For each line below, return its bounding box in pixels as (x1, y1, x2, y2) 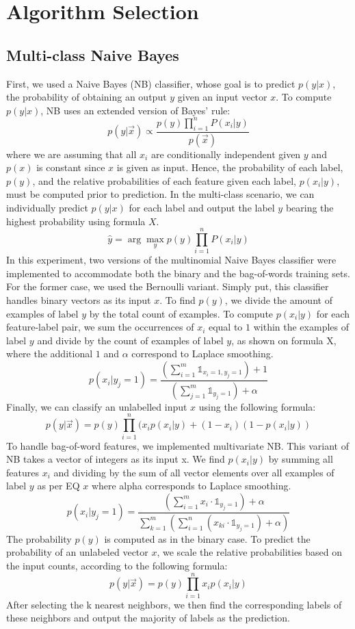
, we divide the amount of (224, 293, 332, 307)
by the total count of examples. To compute (89, 306, 274, 320)
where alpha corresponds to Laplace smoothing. (91, 478, 291, 493)
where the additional (6, 346, 93, 361)
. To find (159, 293, 196, 307)
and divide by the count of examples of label (37, 333, 224, 347)
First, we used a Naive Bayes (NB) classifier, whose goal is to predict (6, 76, 295, 90)
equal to (208, 320, 243, 334)
